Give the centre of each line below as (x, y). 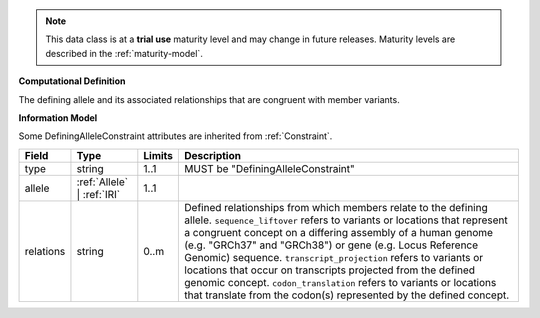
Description (213, 155)
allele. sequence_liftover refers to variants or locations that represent (346, 220)
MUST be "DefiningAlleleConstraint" (269, 168)
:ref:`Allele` (102, 182)
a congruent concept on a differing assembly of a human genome (339, 232)
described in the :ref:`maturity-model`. (124, 53)
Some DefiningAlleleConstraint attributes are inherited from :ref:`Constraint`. (175, 136)
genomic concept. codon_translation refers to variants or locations (340, 282)
